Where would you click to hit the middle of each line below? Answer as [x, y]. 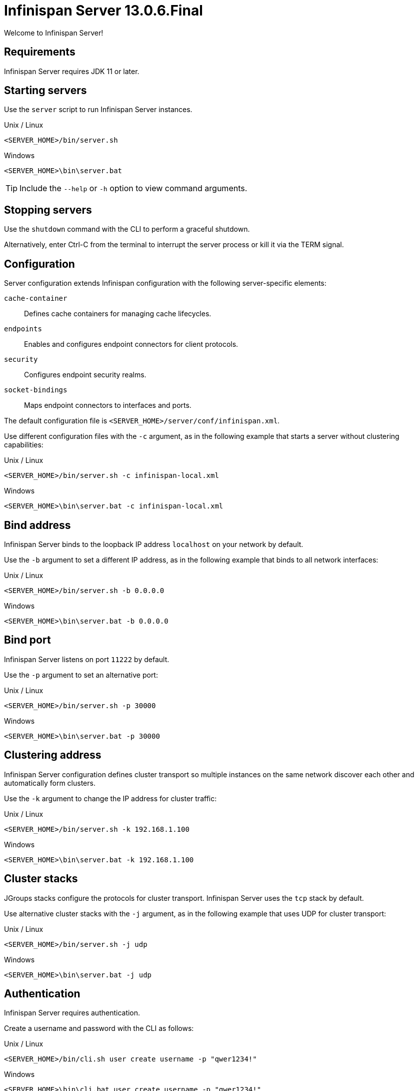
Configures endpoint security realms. [85, 375]
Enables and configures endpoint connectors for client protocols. [131, 344]
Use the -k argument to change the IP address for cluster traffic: [110, 798]
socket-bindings [36, 390]
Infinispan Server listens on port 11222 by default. [87, 659]
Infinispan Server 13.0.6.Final [103, 11]
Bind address [37, 525]
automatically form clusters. [50, 783]
